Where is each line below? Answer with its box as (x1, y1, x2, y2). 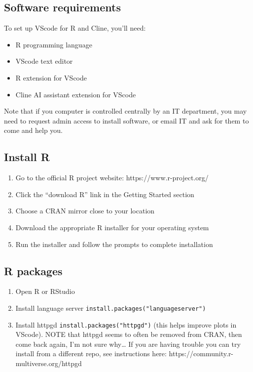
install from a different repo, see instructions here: (15, 348, 167, 359)
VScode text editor (15, 56, 73, 66)
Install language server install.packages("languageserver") (15, 302, 206, 313)
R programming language (15, 39, 92, 49)
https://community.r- (169, 348, 234, 359)
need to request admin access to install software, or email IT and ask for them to (4, 115, 249, 125)
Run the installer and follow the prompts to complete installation (15, 239, 213, 249)
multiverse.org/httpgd (15, 358, 82, 369)
